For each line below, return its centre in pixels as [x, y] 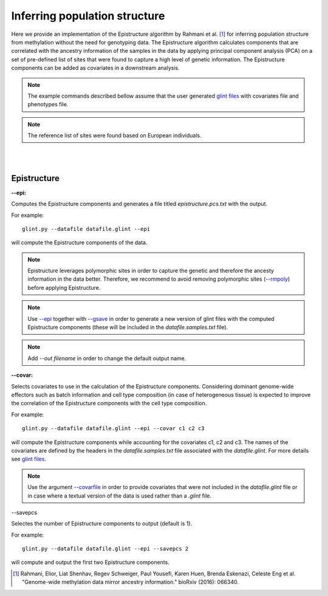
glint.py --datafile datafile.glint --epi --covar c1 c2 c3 [113, 429]
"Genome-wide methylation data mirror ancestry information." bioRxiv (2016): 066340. [131, 582]
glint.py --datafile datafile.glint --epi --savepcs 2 [105, 549]
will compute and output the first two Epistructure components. [90, 563]
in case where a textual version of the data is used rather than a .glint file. [120, 496]
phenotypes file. [48, 104]
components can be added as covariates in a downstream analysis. [95, 68]
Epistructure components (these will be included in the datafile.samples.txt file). [128, 327]
